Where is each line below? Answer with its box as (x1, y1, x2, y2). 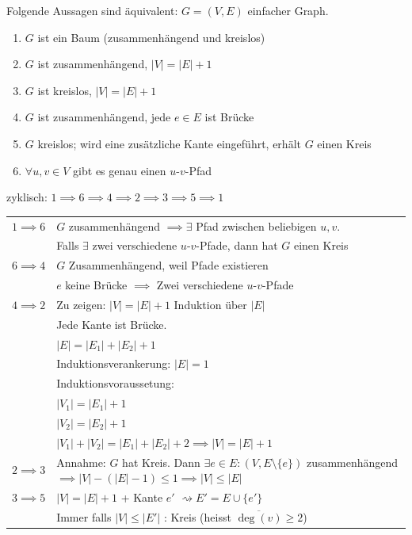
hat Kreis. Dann (122, 453, 200, 470)
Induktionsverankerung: (56, 355, 171, 372)
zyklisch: (6, 189, 48, 205)
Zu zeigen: (56, 296, 106, 312)
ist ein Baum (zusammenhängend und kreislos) (37, 29, 265, 45)
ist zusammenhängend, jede (37, 109, 171, 125)
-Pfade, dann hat (196, 237, 278, 254)
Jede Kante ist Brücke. (56, 315, 167, 332)
